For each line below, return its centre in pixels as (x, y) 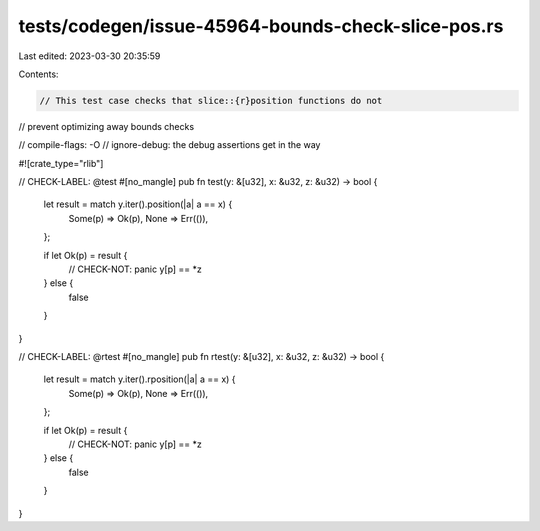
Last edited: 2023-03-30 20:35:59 (89, 56)
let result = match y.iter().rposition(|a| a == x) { (139, 379)
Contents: (38, 74)
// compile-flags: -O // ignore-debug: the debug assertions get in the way (169, 145)
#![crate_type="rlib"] (61, 163)
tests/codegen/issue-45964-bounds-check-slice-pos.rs (261, 26)
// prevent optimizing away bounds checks (106, 126)
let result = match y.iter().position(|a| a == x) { (138, 204)
